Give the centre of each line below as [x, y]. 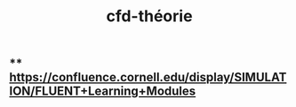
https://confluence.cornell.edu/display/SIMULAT [148, 77]
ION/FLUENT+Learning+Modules [103, 92]
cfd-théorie [149, 16]
